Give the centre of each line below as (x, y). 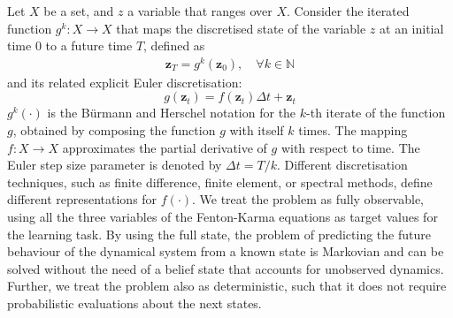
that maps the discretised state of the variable (241, 28)
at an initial (412, 28)
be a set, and (79, 11)
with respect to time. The (350, 147)
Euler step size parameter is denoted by (115, 165)
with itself (257, 130)
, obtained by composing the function (114, 130)
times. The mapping (353, 130)
